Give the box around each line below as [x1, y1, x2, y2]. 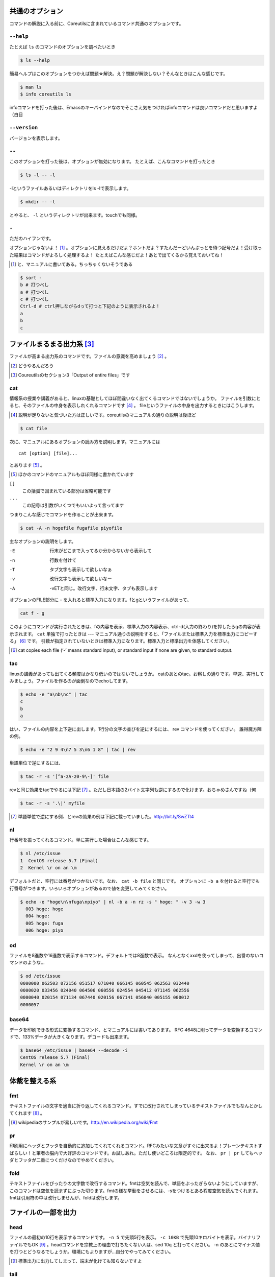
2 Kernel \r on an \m [20, 865, 77, 871]
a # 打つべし [20, 289, 49, 295]
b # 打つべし [20, 282, 49, 288]
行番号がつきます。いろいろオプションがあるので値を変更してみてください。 [9, 885, 170, 891]
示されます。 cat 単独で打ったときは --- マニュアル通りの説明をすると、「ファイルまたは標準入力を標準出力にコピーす [9, 631, 258, 637]
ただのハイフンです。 [9, 235, 54, 241]
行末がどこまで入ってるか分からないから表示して [49, 548, 152, 554]
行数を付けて [49, 557, 76, 563]
